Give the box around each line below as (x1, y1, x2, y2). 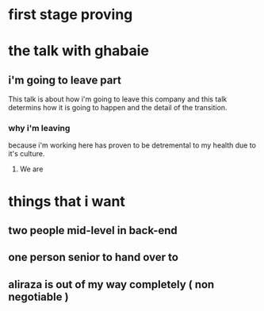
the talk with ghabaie (8, 42, 149, 60)
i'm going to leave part (8, 73, 121, 86)
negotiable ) (8, 290, 69, 303)
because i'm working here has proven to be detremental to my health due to (8, 140, 256, 150)
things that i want (8, 192, 125, 210)
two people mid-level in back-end (8, 224, 178, 237)
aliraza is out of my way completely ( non (8, 278, 215, 291)
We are (19, 164, 44, 174)
